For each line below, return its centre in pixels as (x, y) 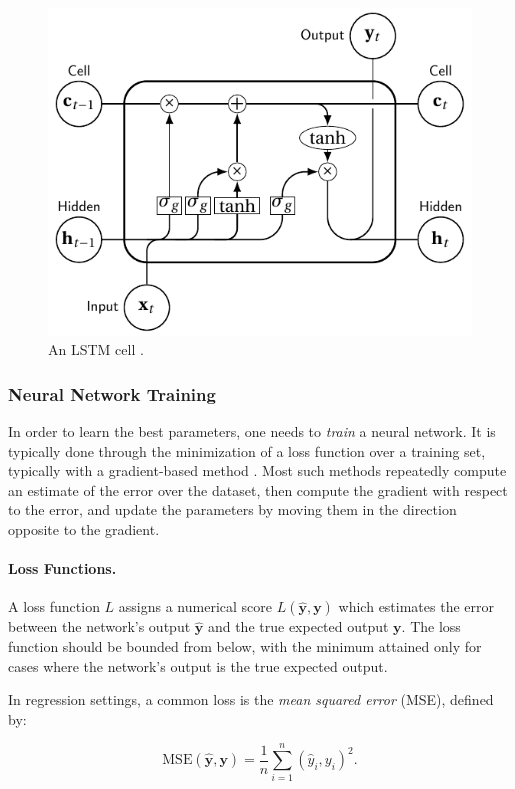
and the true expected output (298, 626)
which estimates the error (416, 606)
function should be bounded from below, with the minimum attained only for (245, 645)
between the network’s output (99, 626)
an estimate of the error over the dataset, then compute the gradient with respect (258, 489)
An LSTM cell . (96, 349)
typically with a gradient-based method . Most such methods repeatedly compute (257, 470)
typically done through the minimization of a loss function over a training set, (247, 450)
